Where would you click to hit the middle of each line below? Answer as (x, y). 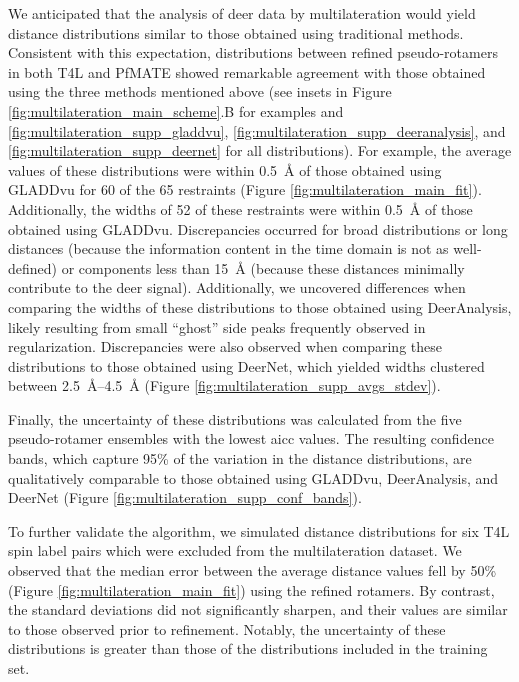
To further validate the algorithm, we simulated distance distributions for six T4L (259, 530)
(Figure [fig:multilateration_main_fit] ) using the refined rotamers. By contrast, (251, 589)
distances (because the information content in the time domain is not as (228, 248)
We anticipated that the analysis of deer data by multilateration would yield (242, 13)
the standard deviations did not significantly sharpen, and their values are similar (258, 609)
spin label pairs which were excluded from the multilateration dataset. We (235, 550)
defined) (33, 267)
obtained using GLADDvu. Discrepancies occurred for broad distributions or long (258, 228)
